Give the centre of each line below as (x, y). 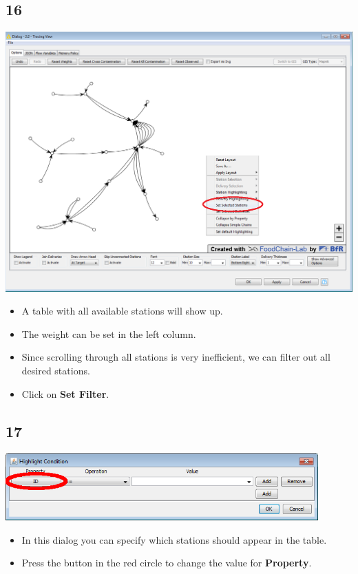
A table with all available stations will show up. (122, 311)
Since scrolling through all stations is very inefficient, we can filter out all (176, 357)
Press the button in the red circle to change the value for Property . (167, 563)
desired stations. (56, 371)
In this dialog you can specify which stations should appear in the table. (174, 539)
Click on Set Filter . (65, 393)
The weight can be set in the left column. (109, 333)
